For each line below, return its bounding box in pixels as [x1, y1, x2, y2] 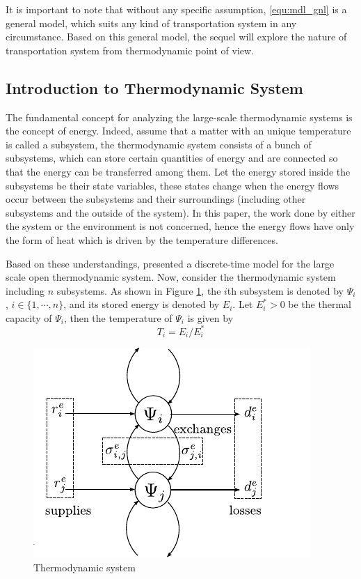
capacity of [6, 310, 52, 325]
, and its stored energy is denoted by [63, 297, 220, 311]
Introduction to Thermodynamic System [6, 77, 303, 98]
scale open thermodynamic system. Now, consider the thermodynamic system [6, 270, 336, 284]
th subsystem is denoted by [227, 283, 344, 298]
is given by [187, 310, 234, 325]
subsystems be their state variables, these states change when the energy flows [6, 178, 339, 192]
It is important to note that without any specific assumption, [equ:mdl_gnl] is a [6, 2, 347, 16]
